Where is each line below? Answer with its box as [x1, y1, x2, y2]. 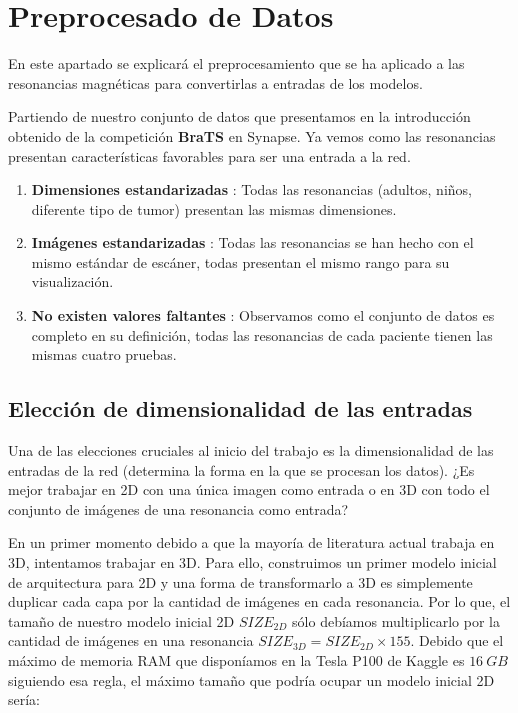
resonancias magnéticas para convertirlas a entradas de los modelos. [8, 72, 423, 93]
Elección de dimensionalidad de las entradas [8, 393, 473, 424]
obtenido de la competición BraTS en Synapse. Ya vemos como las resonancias [8, 125, 496, 146]
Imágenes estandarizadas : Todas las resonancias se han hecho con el [31, 232, 474, 253]
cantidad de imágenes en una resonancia [8, 630, 254, 651]
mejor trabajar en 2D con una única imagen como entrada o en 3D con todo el [8, 479, 490, 500]
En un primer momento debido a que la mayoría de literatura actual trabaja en [8, 532, 495, 553]
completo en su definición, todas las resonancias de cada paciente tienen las [31, 324, 493, 345]
